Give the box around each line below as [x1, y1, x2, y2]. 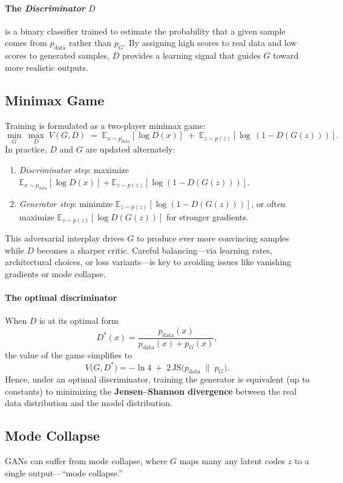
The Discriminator [5, 1, 85, 14]
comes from [5, 36, 47, 49]
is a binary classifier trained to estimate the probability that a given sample [5, 24, 286, 37]
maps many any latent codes [179, 455, 286, 467]
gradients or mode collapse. [5, 267, 106, 280]
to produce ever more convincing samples [136, 232, 289, 245]
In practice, [5, 143, 47, 156]
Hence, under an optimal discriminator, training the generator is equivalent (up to [5, 373, 310, 386]
